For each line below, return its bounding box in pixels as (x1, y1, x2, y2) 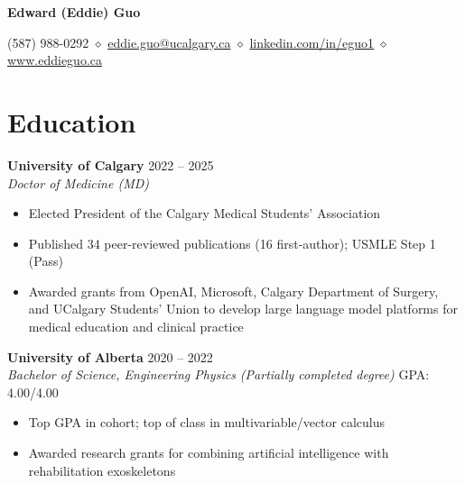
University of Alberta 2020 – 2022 (7, 347, 213, 366)
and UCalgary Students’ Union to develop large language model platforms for (28, 299, 458, 318)
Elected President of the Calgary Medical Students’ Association (28, 204, 381, 223)
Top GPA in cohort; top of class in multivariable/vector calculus (28, 413, 386, 432)
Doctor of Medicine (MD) (7, 173, 150, 192)
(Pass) (28, 251, 63, 270)
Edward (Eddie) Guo (7, 3, 141, 21)
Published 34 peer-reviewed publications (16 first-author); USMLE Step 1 (28, 233, 436, 252)
